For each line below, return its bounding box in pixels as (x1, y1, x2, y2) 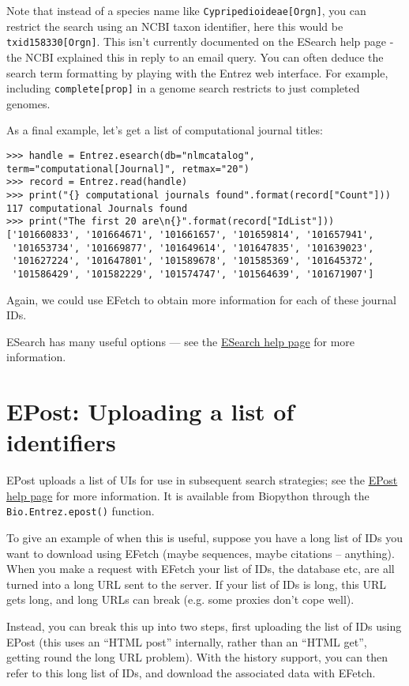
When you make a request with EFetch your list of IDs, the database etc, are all (6, 560, 395, 577)
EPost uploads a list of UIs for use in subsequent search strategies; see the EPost (6, 472, 398, 488)
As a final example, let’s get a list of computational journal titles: (6, 122, 323, 138)
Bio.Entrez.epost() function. (6, 503, 155, 519)
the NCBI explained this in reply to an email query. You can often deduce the (6, 48, 384, 65)
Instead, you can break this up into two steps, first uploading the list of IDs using (6, 618, 402, 634)
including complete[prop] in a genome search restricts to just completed (6, 80, 360, 96)
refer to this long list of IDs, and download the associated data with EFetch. (6, 664, 376, 680)
